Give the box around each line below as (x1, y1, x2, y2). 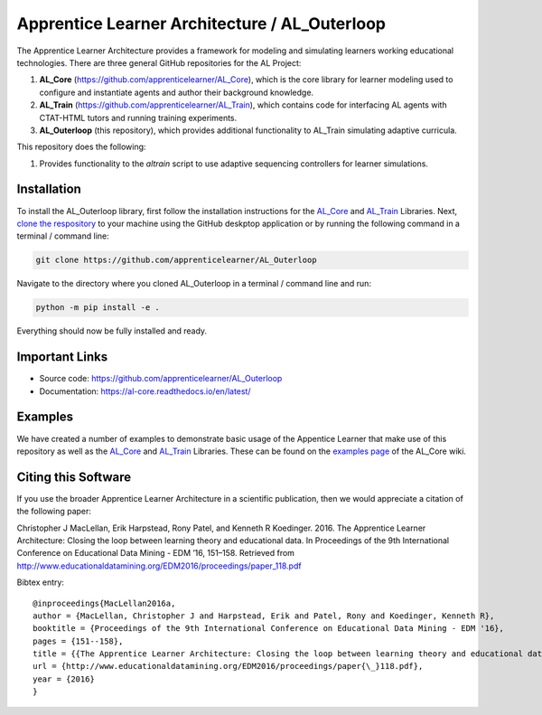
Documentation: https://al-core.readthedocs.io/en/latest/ (39, 385, 251, 397)
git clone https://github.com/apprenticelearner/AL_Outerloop (35, 255, 317, 266)
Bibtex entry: (16, 577, 65, 588)
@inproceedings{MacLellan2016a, (33, 597, 176, 608)
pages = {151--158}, (33, 635, 124, 646)
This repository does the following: (16, 141, 146, 153)
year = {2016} (33, 673, 95, 684)
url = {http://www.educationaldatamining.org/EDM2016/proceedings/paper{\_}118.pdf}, (33, 661, 424, 672)
